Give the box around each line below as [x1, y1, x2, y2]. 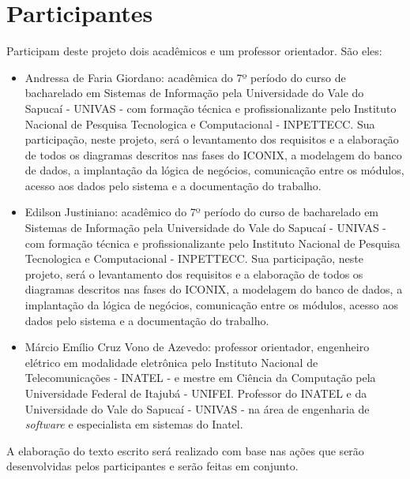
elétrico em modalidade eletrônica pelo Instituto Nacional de [24, 354, 318, 370]
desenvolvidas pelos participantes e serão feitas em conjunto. [6, 458, 299, 474]
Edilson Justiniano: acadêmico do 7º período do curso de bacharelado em [24, 204, 379, 220]
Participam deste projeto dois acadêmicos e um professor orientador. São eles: [6, 43, 382, 59]
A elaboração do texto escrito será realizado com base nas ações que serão [6, 442, 364, 458]
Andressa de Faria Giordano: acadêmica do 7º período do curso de [24, 69, 346, 85]
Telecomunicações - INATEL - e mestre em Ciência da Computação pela [24, 369, 376, 386]
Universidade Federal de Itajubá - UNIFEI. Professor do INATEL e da [24, 385, 367, 401]
